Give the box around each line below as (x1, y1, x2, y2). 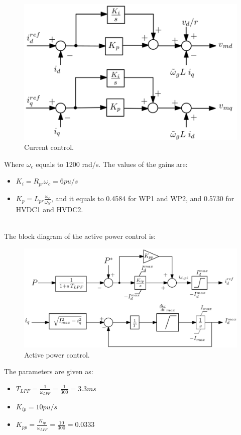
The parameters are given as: (4, 366, 93, 377)
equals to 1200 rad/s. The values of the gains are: (36, 158, 188, 169)
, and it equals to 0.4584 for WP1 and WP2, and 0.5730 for (51, 193, 234, 203)
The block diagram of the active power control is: (4, 231, 156, 241)
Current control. (24, 142, 74, 152)
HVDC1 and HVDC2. (16, 204, 83, 215)
